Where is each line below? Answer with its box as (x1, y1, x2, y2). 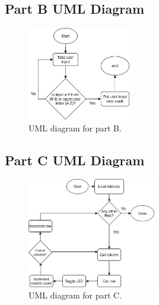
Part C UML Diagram (5, 150, 145, 169)
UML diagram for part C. (28, 289, 122, 301)
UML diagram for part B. (28, 121, 122, 134)
